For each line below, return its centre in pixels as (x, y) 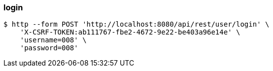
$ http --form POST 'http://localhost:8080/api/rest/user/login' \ (136, 24)
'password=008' (49, 48)
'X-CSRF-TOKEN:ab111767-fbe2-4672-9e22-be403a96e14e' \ (130, 32)
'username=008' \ (53, 40)
